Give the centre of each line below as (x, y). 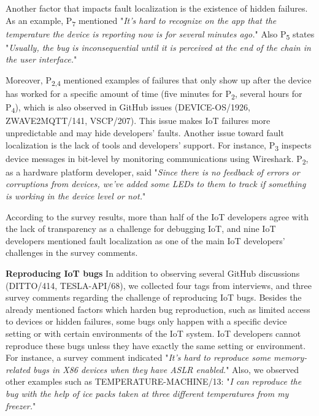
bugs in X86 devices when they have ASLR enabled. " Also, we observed (166, 369)
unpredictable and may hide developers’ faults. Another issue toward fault (145, 133)
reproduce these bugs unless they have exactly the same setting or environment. (156, 345)
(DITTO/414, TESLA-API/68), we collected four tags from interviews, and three (159, 285)
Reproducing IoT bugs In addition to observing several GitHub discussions (153, 273)
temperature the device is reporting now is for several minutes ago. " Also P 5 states (160, 34)
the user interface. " (41, 59)
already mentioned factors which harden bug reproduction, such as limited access (158, 309)
